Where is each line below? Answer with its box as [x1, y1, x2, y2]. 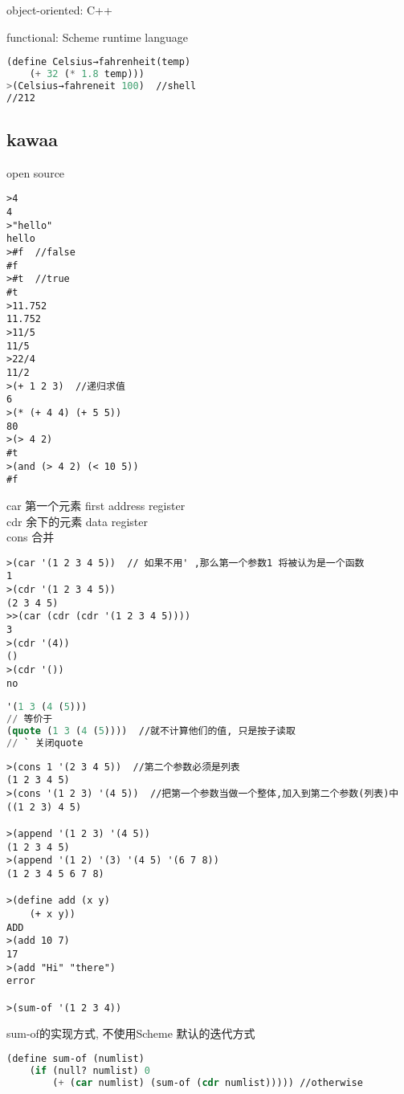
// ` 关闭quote [6, 737, 84, 749]
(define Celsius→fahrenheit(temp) [6, 56, 191, 68]
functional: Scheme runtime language [6, 28, 189, 45]
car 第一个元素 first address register [6, 496, 186, 513]
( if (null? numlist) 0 [29, 1064, 150, 1076]
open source [6, 164, 65, 181]
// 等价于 [6, 713, 53, 725]
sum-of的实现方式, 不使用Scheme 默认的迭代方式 [6, 1025, 255, 1042]
